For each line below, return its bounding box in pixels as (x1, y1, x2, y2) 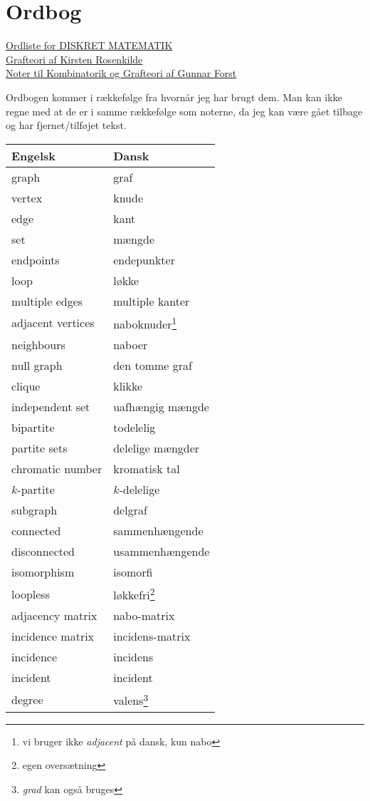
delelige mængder (113, 440, 200, 457)
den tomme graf (113, 357, 192, 374)
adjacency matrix (11, 607, 97, 624)
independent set (11, 398, 90, 415)
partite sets (11, 440, 68, 457)
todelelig (113, 419, 156, 436)
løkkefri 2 (113, 584, 155, 604)
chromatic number (11, 460, 102, 477)
